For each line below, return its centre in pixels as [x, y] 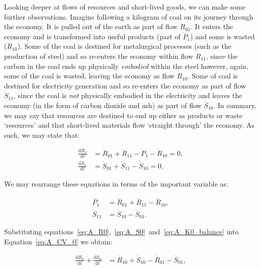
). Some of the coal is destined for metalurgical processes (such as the [124, 46]
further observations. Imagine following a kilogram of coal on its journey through [129, 16]
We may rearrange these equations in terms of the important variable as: [116, 184]
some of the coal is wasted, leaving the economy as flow [89, 76]
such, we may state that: [42, 134]
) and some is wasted [223, 36]
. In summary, [235, 105]
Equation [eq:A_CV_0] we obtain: [58, 242]
